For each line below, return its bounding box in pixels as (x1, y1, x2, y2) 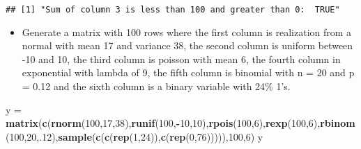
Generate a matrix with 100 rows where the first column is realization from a (22, 24, 352, 39)
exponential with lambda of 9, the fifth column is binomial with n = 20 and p (22, 65, 355, 80)
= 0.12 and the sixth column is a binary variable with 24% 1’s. (22, 79, 291, 94)
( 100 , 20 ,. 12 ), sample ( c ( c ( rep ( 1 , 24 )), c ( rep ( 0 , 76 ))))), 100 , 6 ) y (6, 129, 263, 143)
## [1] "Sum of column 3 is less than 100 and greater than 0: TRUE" (6, 5, 340, 15)
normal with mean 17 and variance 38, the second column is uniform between (22, 38, 353, 53)
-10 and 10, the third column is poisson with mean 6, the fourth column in (22, 51, 341, 66)
